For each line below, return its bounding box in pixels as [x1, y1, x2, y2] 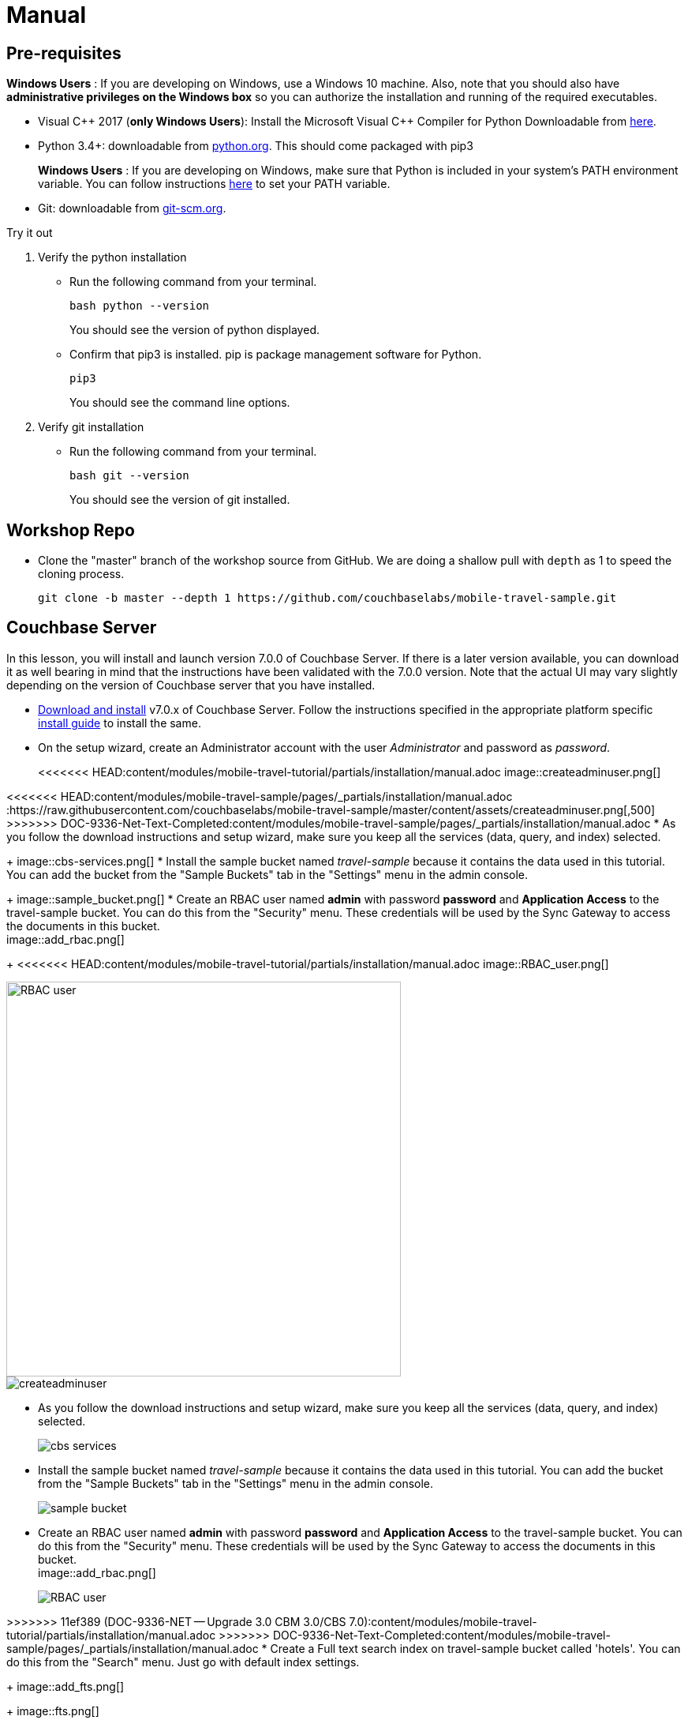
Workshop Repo [6, 520, 135, 540]
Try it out [6, 226, 53, 240]
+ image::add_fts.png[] [6, 1679, 125, 1693]
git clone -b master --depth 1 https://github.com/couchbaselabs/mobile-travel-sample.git [38, 591, 617, 605]
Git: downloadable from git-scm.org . [38, 201, 226, 216]
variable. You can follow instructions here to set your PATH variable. [38, 177, 391, 191]
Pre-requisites [6, 43, 122, 63]
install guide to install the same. [38, 715, 201, 730]
